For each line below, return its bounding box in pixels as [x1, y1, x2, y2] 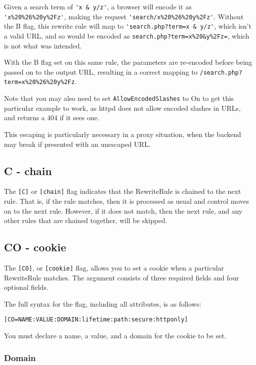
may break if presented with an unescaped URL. [4, 138, 151, 149]
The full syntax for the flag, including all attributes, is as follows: [4, 298, 202, 309]
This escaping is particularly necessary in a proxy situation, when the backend [4, 129, 241, 139]
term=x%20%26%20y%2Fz [4, 79, 75, 86]
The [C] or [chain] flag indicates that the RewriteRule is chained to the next [4, 186, 241, 196]
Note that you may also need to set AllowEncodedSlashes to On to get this [4, 93, 234, 103]
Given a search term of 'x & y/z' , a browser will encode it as [4, 1, 192, 11]
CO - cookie [4, 239, 66, 255]
